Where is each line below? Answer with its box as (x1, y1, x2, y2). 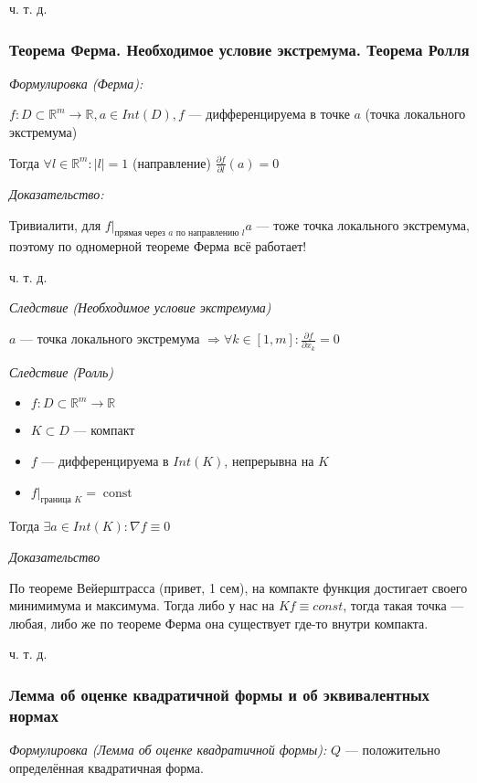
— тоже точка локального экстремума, (256, 215, 470, 234)
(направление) (132, 153, 211, 172)
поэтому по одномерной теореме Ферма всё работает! (9, 237, 307, 256)
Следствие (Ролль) (9, 362, 114, 381)
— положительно (344, 740, 440, 759)
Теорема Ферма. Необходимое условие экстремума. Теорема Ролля (9, 37, 470, 60)
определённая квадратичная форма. (9, 757, 204, 777)
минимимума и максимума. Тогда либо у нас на (9, 596, 275, 615)
